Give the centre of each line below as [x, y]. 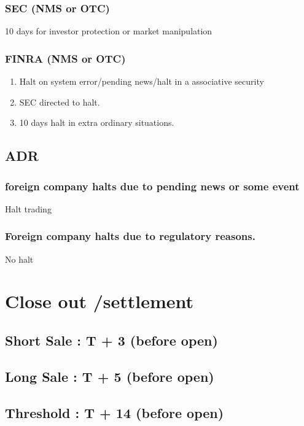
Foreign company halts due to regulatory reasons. [130, 236]
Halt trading [28, 208]
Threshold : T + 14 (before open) [115, 412]
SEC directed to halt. [60, 102]
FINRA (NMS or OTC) [65, 58]
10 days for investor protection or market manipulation [109, 31]
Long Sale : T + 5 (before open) [110, 376]
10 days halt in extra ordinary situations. [97, 122]
